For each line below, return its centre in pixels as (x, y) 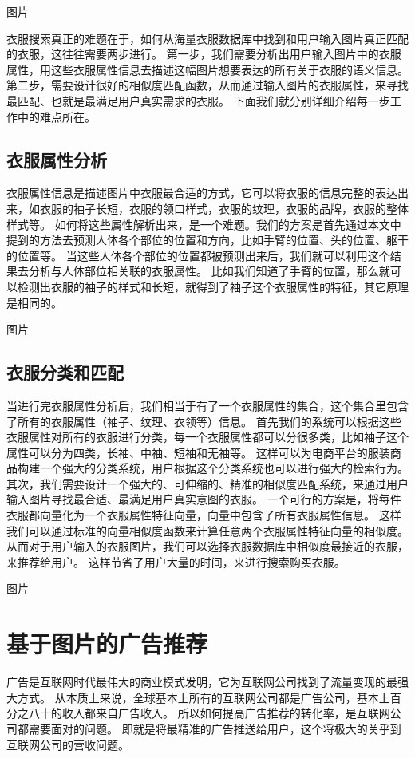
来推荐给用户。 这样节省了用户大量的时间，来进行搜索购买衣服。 (176, 561)
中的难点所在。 (56, 116)
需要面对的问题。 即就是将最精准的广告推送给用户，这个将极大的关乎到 (215, 728)
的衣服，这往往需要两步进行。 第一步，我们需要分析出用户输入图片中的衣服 (204, 54)
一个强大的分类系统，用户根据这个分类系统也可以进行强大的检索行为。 (224, 468)
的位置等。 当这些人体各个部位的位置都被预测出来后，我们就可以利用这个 (198, 255)
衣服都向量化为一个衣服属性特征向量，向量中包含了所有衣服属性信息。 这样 (204, 515)
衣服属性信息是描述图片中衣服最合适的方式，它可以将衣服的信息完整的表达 (202, 193)
